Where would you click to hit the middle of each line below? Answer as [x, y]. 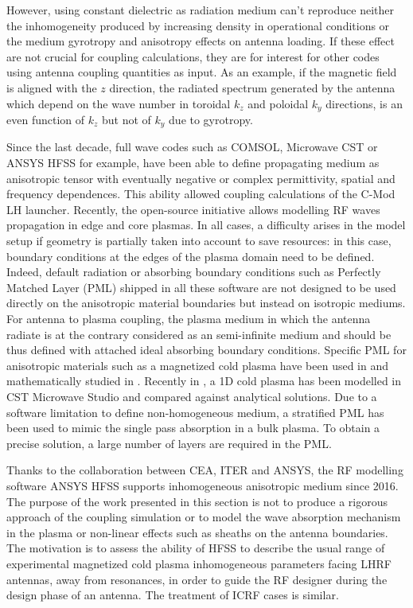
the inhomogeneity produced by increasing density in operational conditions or [198, 25]
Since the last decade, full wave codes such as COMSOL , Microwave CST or [192, 147]
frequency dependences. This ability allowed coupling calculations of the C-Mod [201, 194]
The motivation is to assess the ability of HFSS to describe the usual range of [196, 548]
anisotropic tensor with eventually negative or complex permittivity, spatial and [201, 178]
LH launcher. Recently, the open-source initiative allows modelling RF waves [193, 209]
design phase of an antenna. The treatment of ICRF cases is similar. [173, 595]
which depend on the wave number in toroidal [119, 103]
